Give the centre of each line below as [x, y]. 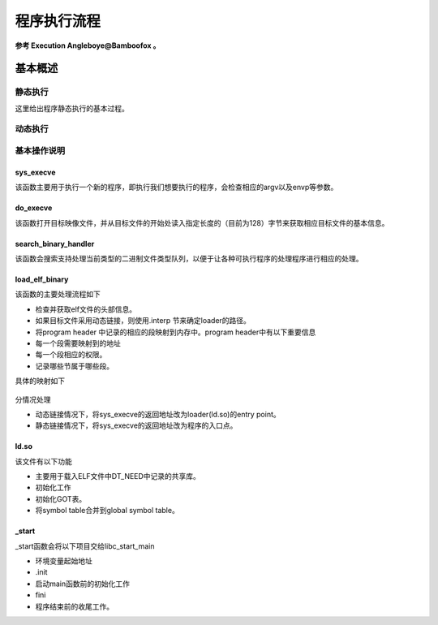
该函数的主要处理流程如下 [58, 294]
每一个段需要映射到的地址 [78, 343]
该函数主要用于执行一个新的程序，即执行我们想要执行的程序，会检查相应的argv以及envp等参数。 [176, 187]
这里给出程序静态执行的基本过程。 [72, 108]
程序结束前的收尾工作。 [74, 606]
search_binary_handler [55, 244]
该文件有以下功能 [43, 461]
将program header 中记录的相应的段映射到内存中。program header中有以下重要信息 [176, 332]
